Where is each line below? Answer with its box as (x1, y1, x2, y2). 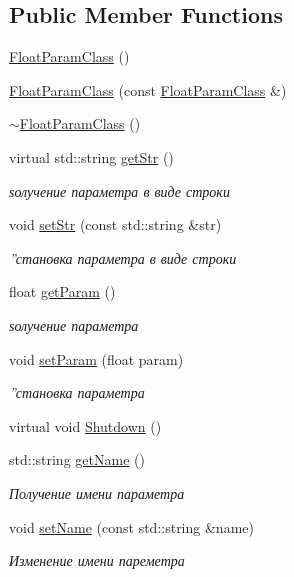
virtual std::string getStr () (9, 146, 174, 167)
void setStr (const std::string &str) (9, 214, 222, 235)
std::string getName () (9, 449, 145, 470)
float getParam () (9, 281, 116, 302)
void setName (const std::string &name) (9, 516, 254, 537)
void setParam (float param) (9, 348, 184, 369)
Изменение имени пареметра (9, 550, 185, 571)
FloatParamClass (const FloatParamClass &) (9, 79, 287, 100)
